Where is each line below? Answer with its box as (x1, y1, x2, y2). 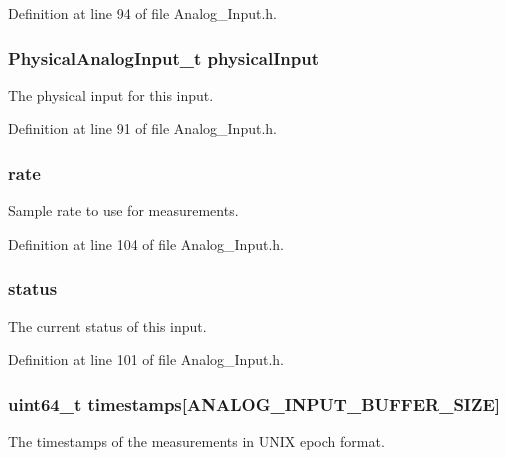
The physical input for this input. (8, 84, 214, 105)
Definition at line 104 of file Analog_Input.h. (8, 233, 284, 254)
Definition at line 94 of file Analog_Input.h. (8, 3, 277, 23)
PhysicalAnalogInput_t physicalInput (8, 45, 320, 70)
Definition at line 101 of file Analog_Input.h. (8, 349, 284, 370)
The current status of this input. (8, 315, 207, 336)
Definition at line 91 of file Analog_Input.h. (8, 118, 277, 139)
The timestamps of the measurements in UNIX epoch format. (8, 431, 385, 452)
